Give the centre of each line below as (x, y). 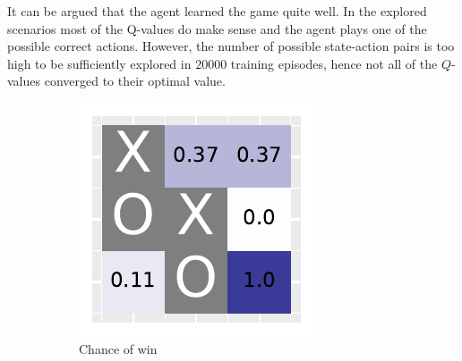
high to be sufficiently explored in (99, 63)
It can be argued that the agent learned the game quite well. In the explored (217, 11)
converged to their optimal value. (135, 81)
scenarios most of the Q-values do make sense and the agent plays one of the (217, 28)
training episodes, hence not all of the (334, 63)
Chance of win (118, 348)
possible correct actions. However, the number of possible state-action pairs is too (231, 46)
